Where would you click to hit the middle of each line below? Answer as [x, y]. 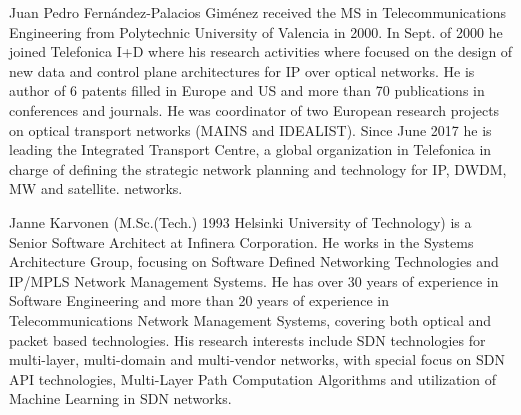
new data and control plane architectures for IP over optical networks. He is [242, 70]
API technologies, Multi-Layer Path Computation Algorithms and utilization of [252, 378]
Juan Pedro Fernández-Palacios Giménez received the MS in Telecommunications [257, 12]
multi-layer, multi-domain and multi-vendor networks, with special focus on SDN [257, 359]
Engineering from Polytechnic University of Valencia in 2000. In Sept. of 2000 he [256, 31]
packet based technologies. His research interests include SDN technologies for [247, 339]
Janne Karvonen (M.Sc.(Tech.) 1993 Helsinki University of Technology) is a [240, 221]
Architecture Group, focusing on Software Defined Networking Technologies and [254, 261]
